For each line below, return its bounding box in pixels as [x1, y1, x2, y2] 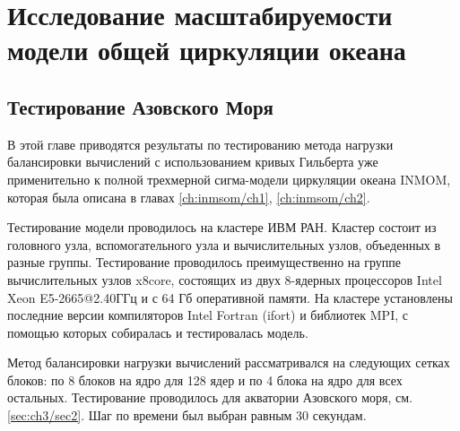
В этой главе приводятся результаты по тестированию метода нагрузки [7, 134, 394, 153]
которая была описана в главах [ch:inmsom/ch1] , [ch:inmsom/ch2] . [7, 187, 370, 206]
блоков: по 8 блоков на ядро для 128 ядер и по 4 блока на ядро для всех [7, 370, 403, 389]
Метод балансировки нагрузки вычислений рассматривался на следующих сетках [7, 353, 450, 372]
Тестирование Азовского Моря [7, 92, 273, 120]
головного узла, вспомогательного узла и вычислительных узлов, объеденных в [7, 235, 441, 254]
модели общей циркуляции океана [7, 31, 406, 68]
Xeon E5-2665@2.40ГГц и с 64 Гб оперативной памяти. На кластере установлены [7, 288, 453, 306]
